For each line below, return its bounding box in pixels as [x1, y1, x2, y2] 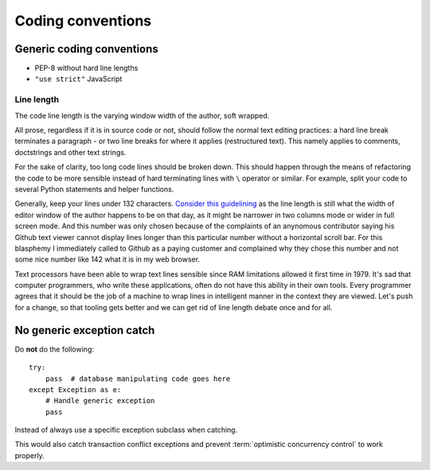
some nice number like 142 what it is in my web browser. [14, 254, 201, 264]
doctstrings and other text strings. [14, 147, 127, 157]
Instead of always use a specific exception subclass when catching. [14, 425, 238, 435]
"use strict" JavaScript [34, 74, 123, 84]
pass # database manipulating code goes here [45, 374, 231, 383]
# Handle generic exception [45, 396, 155, 406]
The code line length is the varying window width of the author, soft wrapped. [14, 111, 270, 120]
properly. [14, 450, 45, 460]
